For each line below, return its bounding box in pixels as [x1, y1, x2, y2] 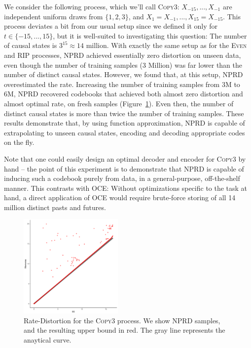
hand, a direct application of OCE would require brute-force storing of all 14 [4, 192, 236, 203]
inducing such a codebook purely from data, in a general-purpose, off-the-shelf [4, 173, 240, 183]
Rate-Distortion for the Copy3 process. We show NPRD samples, [24, 315, 220, 325]
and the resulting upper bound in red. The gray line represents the [24, 325, 225, 335]
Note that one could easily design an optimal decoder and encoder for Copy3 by [4, 153, 246, 164]
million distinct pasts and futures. [4, 202, 106, 212]
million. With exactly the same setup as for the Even [86, 40, 247, 50]
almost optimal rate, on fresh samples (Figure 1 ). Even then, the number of [4, 98, 234, 108]
